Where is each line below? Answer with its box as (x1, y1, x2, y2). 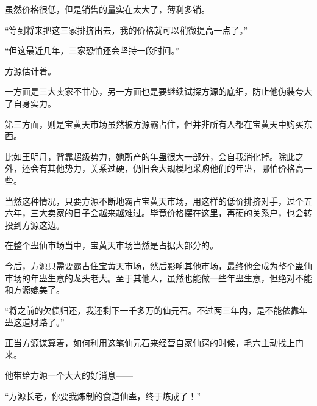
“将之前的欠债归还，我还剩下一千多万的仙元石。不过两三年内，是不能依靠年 (5, 303, 308, 316)
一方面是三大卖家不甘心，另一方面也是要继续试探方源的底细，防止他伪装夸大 (5, 85, 312, 98)
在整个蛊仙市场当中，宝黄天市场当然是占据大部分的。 (5, 239, 218, 252)
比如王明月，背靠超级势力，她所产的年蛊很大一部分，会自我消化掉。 (5, 150, 278, 162)
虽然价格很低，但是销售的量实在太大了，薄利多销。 (5, 3, 210, 15)
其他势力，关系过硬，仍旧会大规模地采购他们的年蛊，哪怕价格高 (47, 162, 304, 175)
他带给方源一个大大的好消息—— (5, 369, 133, 382)
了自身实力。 (5, 96, 56, 109)
